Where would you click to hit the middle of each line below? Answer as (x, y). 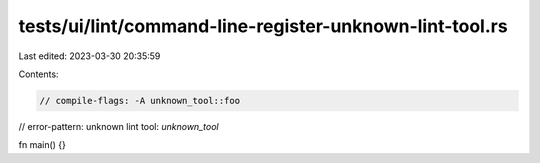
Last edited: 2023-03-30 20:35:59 (89, 56)
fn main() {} (42, 145)
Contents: (38, 74)
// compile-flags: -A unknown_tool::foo (139, 100)
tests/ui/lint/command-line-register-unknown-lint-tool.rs (263, 26)
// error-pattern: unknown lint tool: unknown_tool (118, 126)
